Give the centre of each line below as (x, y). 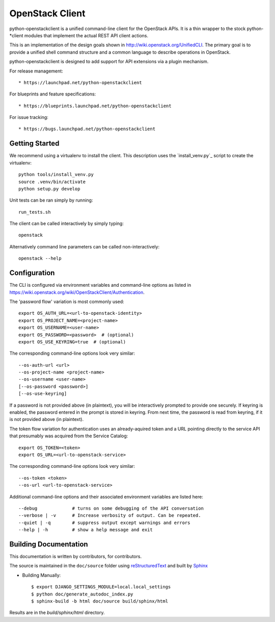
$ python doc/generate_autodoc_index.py (82, 594)
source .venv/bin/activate (52, 182)
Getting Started (34, 144)
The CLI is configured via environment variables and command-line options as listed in (100, 285)
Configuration (32, 273)
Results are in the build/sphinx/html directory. (57, 613)
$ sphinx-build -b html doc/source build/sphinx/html (100, 601)
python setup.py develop (49, 189)
